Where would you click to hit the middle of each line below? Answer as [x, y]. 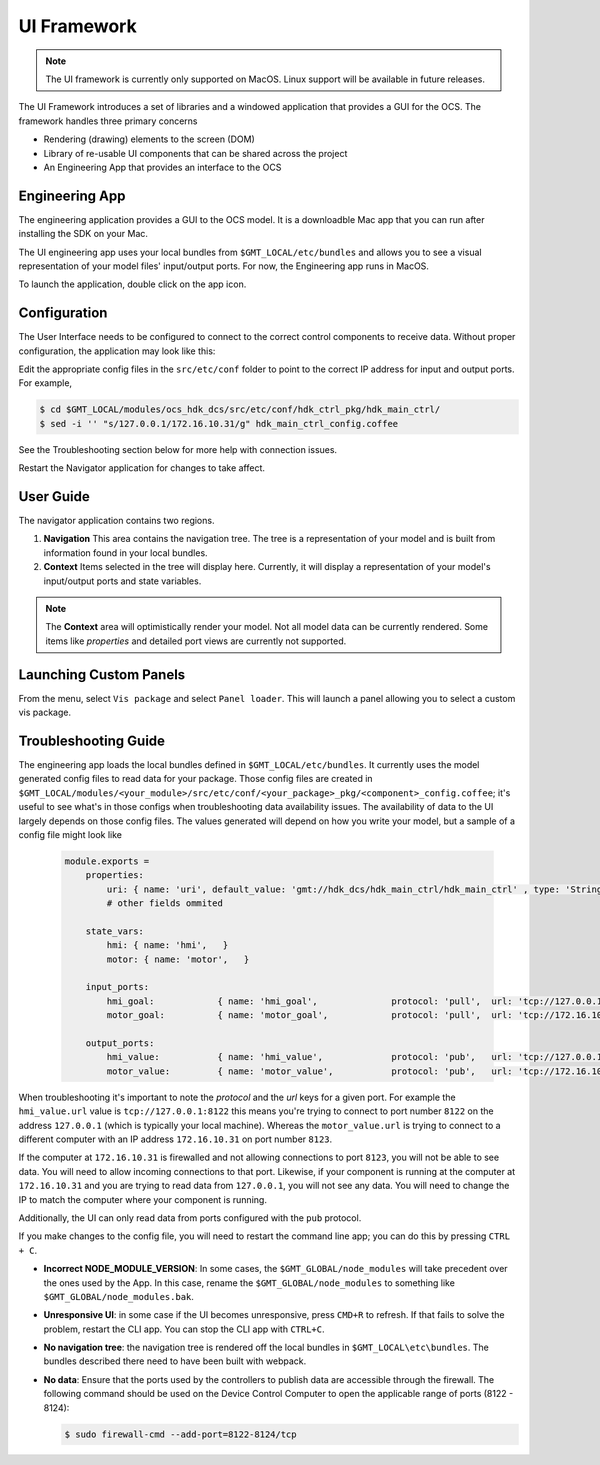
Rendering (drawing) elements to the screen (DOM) [149, 139]
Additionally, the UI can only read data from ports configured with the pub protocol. [190, 1217]
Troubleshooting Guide [91, 740]
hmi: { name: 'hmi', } [167, 945]
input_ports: [117, 987]
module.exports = [107, 861]
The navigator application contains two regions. [116, 521]
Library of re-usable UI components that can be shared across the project [195, 153]
